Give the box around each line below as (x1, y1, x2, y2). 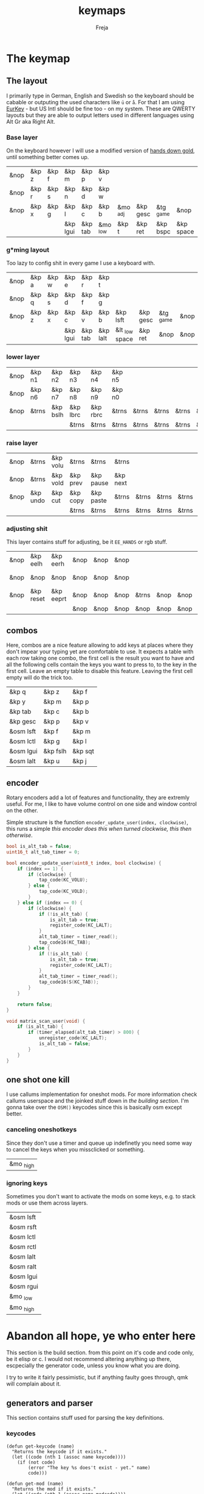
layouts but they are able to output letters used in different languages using (6, 111, 194, 119)
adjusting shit (6, 525, 48, 533)
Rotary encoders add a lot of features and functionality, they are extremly (6, 794, 190, 802)
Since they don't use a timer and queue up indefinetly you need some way (6, 1139, 192, 1147)
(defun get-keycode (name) (6, 1443, 75, 1450)
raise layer (6, 438, 38, 447)
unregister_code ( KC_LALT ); (38, 1035, 107, 1041)
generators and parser (6, 1398, 93, 1408)
